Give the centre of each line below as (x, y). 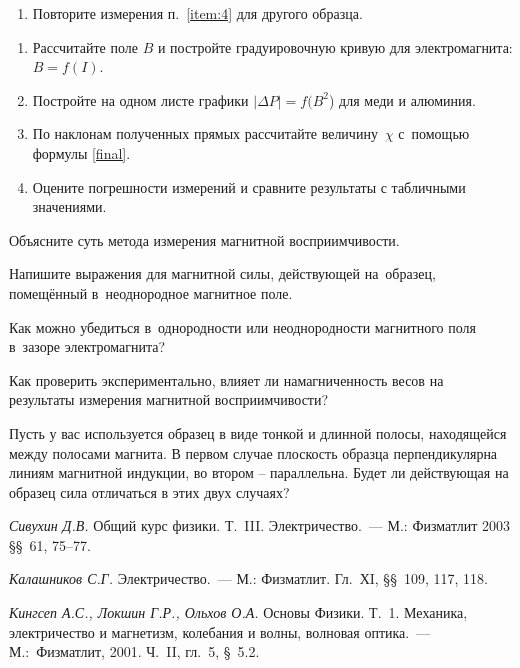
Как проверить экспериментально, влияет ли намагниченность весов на (226, 379)
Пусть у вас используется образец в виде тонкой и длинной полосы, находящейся (258, 432)
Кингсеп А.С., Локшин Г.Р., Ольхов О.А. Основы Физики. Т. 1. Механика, (238, 612)
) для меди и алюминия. (402, 99)
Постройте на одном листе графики (140, 99)
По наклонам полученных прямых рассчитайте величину (205, 133)
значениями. (69, 206)
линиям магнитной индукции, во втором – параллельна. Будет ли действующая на (259, 472)
